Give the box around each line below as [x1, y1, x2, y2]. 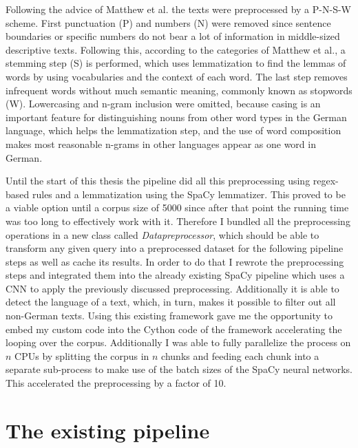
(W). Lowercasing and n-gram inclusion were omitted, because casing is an [6, 96, 321, 111]
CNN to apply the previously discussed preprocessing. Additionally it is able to [6, 281, 339, 295]
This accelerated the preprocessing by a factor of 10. [6, 376, 227, 390]
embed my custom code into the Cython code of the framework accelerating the [6, 321, 342, 336]
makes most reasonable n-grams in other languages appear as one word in [6, 136, 316, 151]
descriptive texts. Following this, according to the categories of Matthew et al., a [6, 42, 346, 56]
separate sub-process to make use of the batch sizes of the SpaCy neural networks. [6, 362, 352, 376]
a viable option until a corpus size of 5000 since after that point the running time [6, 200, 349, 215]
